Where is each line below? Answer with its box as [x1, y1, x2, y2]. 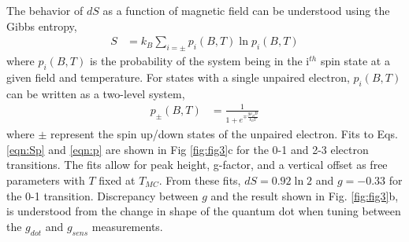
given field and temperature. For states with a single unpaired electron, [6, 68, 350, 85]
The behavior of [6, 2, 84, 18]
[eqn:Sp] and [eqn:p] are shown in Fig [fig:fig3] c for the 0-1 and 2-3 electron [6, 141, 369, 157]
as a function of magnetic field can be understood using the [102, 2, 390, 18]
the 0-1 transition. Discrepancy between [6, 187, 199, 203]
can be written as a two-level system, [6, 85, 185, 101]
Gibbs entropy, [6, 17, 77, 34]
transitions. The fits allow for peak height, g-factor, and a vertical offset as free [6, 156, 388, 173]
